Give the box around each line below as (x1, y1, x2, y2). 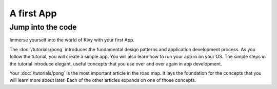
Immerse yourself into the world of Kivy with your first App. (9, 37, 135, 43)
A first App (9, 8, 57, 19)
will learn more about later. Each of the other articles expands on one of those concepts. (9, 77, 196, 83)
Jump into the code (9, 23, 77, 32)
